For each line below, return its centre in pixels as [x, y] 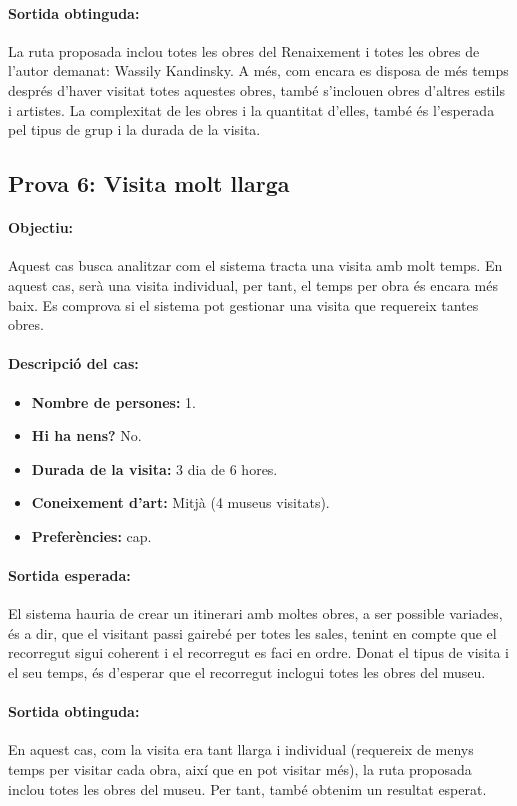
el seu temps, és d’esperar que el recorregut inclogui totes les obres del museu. [247, 672]
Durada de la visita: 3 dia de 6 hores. [154, 468]
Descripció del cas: [73, 363]
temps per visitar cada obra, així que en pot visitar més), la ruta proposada [240, 769]
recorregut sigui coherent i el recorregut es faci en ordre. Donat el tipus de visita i [258, 652]
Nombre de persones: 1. [113, 401]
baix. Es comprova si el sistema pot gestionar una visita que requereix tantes [243, 304]
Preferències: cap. [91, 535]
